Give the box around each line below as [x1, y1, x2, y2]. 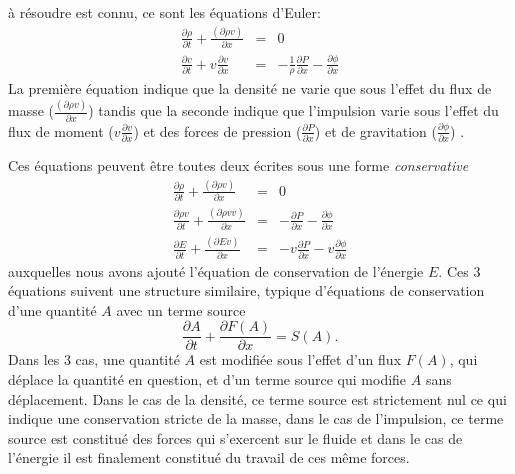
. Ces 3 [438, 260, 481, 281]
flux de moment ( [8, 120, 114, 141]
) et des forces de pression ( [133, 120, 302, 141]
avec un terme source [116, 299, 246, 320]
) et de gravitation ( [314, 120, 438, 141]
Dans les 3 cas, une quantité [8, 349, 180, 370]
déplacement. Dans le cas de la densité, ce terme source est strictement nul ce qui [8, 388, 507, 409]
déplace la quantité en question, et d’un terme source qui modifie [8, 368, 407, 389]
